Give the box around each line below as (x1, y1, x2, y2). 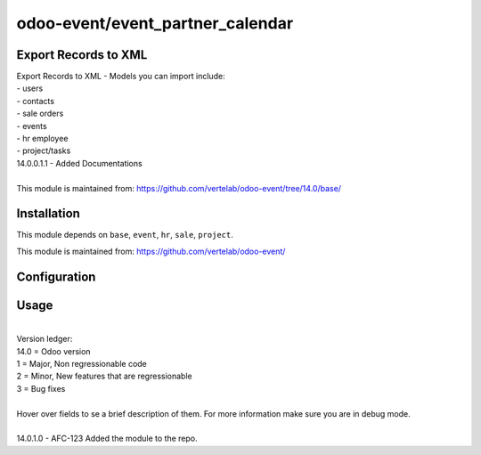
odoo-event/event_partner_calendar (16, 13, 294, 33)
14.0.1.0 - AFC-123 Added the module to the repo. (16, 433, 198, 444)
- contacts (16, 95, 55, 106)
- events (16, 120, 48, 131)
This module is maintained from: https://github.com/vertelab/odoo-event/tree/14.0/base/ (16, 183, 342, 193)
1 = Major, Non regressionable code (16, 358, 147, 369)
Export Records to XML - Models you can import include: (16, 71, 226, 82)
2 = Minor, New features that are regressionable (16, 370, 192, 382)
